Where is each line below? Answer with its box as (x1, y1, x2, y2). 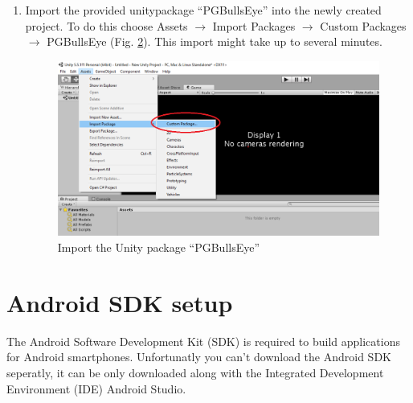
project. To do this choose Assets (25, 17, 188, 34)
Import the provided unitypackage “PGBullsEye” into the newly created (25, 2, 382, 18)
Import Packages (212, 17, 296, 34)
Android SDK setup (6, 286, 233, 319)
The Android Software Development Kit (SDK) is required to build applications (6, 332, 400, 349)
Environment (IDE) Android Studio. (6, 380, 186, 397)
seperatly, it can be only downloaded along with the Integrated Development (6, 364, 384, 380)
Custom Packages (320, 17, 407, 34)
